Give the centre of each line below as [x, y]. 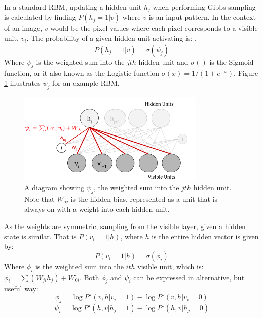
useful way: [21, 288]
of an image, [23, 28]
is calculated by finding [40, 17]
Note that [40, 198]
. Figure [246, 73]
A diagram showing [54, 187]
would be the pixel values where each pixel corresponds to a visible [154, 28]
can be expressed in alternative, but [189, 277]
